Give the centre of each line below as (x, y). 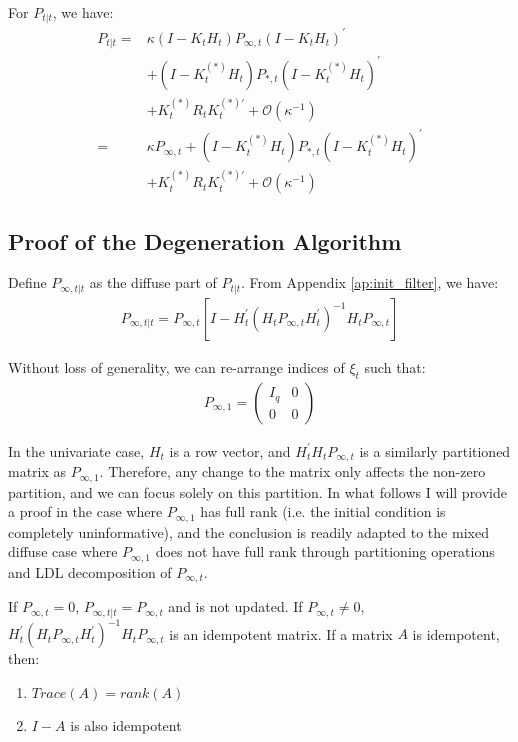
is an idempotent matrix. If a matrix (281, 633)
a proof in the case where (85, 511)
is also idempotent (126, 724)
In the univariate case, (76, 450)
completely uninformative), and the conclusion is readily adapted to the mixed (248, 531)
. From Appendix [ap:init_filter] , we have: (370, 282)
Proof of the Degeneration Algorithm (205, 240)
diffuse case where (63, 551)
